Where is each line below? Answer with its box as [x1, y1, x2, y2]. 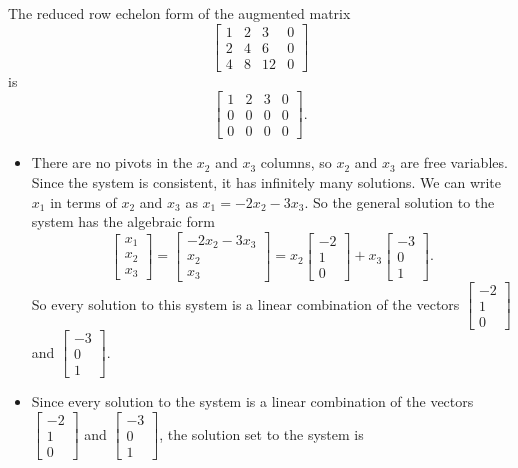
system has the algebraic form [31, 211, 215, 232]
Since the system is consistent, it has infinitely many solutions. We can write [31, 171, 502, 192]
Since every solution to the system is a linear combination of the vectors [31, 391, 474, 412]
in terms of [50, 191, 117, 212]
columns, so [260, 152, 332, 173]
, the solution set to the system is [159, 423, 364, 444]
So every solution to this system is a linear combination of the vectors [31, 293, 460, 314]
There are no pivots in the [31, 152, 193, 173]
